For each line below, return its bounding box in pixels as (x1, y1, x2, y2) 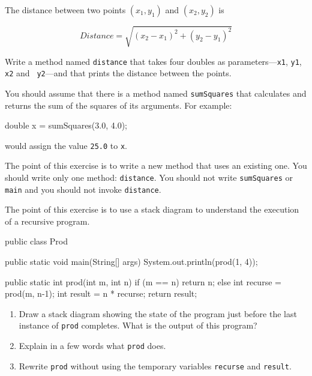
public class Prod (5, 235, 68, 247)
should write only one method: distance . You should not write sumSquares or (5, 171, 293, 183)
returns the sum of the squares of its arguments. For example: (5, 99, 232, 111)
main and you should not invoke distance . (5, 183, 161, 195)
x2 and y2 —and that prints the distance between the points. (5, 67, 232, 79)
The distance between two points (5, 4, 126, 16)
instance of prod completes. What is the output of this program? (19, 319, 257, 332)
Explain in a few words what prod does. (19, 339, 166, 352)
